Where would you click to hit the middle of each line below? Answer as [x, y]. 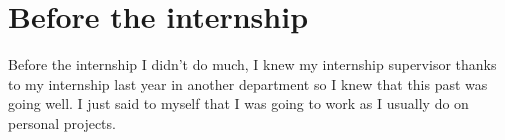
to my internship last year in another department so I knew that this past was [248, 83]
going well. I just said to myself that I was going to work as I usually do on [238, 103]
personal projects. [62, 122]
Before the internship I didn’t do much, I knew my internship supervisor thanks [252, 64]
